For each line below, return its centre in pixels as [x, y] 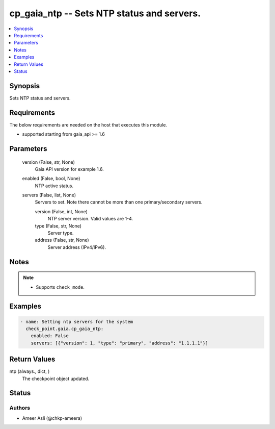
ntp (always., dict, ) [30, 371]
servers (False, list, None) [49, 195]
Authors [20, 408]
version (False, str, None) [48, 162]
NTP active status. [54, 186]
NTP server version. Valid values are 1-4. [90, 219]
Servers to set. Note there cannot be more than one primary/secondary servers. [119, 202]
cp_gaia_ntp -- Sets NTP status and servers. [105, 13]
